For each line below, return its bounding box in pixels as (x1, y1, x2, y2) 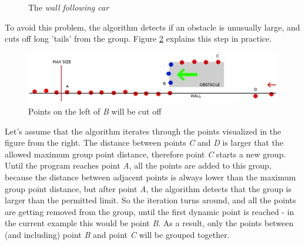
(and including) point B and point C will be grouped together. (5, 229, 230, 241)
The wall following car (28, 1, 109, 13)
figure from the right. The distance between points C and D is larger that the (5, 136, 284, 149)
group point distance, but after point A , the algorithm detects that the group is (5, 182, 292, 194)
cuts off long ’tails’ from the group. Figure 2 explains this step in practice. (5, 32, 272, 45)
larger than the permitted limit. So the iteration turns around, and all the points (5, 194, 296, 206)
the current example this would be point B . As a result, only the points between (5, 217, 294, 229)
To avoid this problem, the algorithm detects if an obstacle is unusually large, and (5, 21, 300, 33)
